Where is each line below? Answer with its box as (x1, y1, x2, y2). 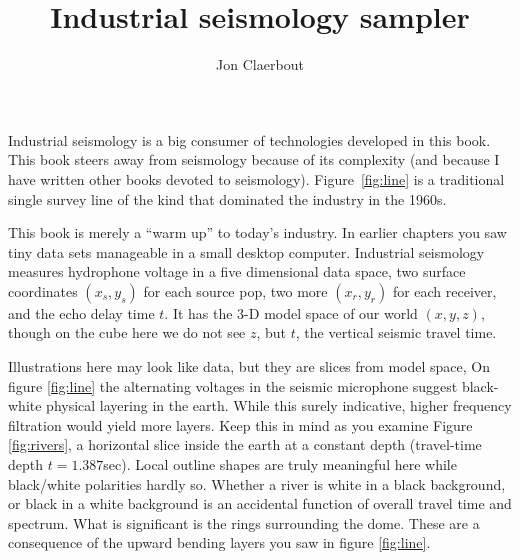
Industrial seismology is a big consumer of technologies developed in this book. (8, 129, 491, 150)
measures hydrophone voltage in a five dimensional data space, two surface (8, 261, 466, 282)
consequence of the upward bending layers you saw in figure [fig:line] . (8, 532, 431, 553)
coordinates (8, 280, 78, 301)
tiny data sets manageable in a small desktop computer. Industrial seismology (8, 241, 485, 262)
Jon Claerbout (216, 54, 304, 75)
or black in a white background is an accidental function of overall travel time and (8, 493, 512, 514)
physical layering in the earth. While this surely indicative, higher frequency (46, 395, 512, 416)
